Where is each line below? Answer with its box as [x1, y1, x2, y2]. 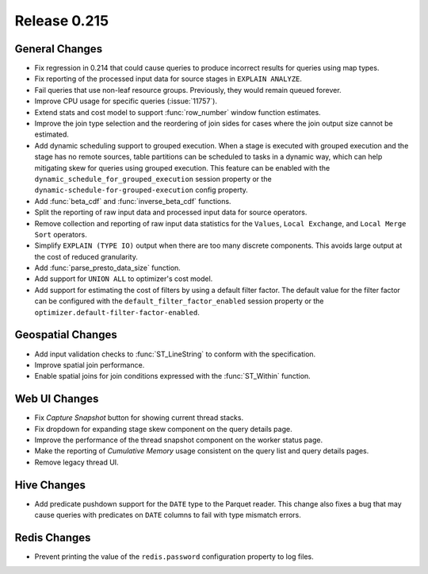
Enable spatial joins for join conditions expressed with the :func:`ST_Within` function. [34, 372, 311, 381]
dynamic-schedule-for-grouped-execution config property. [34, 185, 249, 195]
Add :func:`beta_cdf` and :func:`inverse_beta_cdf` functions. [34, 196, 231, 206]
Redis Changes [14, 530, 91, 544]
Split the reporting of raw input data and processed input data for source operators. [34, 207, 308, 218]
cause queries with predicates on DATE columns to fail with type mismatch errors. [34, 510, 301, 520]
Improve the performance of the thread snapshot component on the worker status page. [34, 435, 323, 445]
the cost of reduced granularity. [34, 252, 138, 261]
